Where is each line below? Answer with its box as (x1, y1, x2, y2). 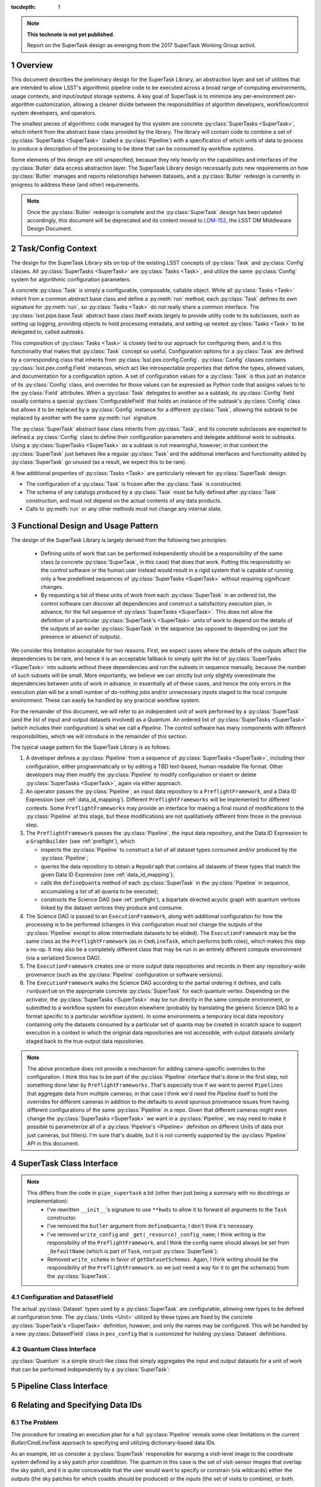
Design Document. (27, 225, 73, 232)
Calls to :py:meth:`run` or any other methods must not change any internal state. (26, 506, 222, 513)
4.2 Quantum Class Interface (11, 1345, 96, 1353)
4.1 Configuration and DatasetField (11, 1293, 114, 1301)
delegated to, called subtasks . (11, 328, 85, 335)
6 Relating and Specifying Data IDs (11, 1400, 142, 1410)
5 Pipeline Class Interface (11, 1381, 108, 1391)
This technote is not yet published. (27, 30, 115, 38)
